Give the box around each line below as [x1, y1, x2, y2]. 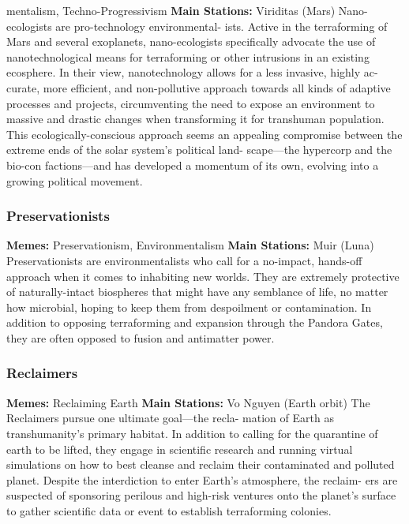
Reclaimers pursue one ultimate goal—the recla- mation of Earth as [6, 410, 334, 426]
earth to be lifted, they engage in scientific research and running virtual [6, 440, 353, 457]
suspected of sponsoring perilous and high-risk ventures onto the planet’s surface [6, 487, 396, 503]
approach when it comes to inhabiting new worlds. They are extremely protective [6, 268, 400, 284]
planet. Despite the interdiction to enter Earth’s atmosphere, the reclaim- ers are [6, 471, 398, 488]
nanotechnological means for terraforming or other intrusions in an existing [6, 48, 370, 65]
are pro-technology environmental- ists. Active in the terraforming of [55, 17, 388, 34]
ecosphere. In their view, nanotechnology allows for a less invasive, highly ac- [6, 64, 378, 80]
